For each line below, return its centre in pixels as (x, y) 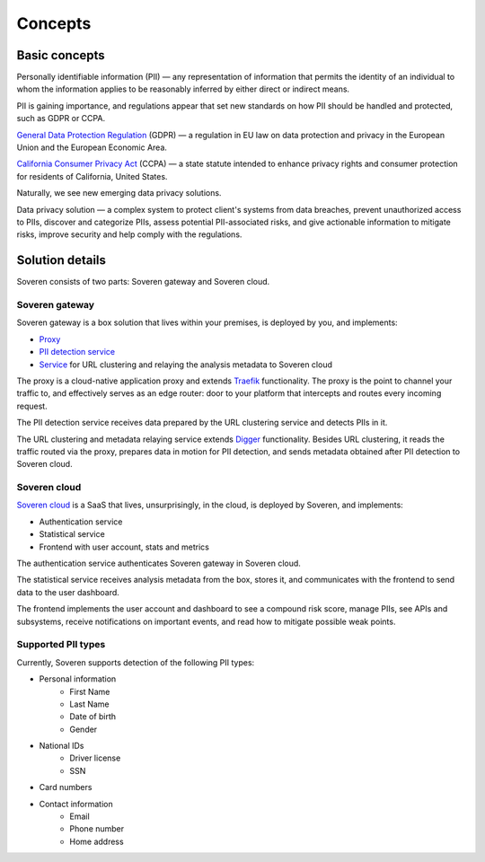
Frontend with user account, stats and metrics (124, 547)
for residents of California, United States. (92, 176)
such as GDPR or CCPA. (61, 119)
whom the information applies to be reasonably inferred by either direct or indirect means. (183, 89)
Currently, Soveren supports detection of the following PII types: (136, 662)
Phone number (97, 829)
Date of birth (93, 717)
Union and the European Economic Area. (92, 147)
